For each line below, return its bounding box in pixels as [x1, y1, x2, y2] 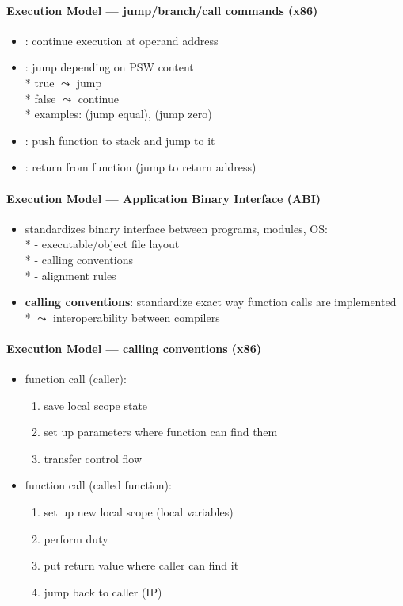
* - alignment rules [25, 267, 116, 283]
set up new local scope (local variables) [44, 504, 234, 520]
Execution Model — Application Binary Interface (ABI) [6, 190, 321, 206]
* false [25, 90, 56, 106]
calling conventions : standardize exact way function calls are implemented [25, 293, 397, 310]
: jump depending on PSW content [25, 59, 194, 75]
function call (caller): [25, 370, 127, 387]
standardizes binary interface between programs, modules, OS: [25, 220, 328, 236]
